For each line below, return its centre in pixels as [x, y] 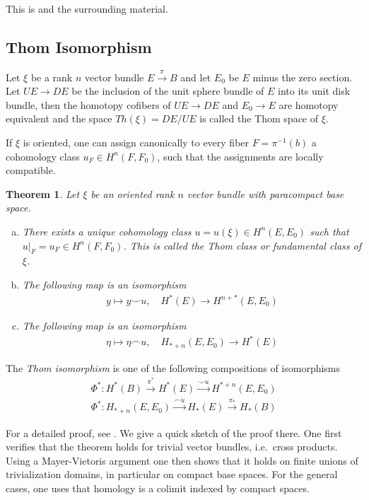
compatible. [31, 170]
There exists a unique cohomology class [107, 231]
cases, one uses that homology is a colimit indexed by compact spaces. [158, 488]
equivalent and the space [59, 118]
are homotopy [309, 104]
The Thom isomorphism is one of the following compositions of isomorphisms [173, 367]
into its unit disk [314, 91]
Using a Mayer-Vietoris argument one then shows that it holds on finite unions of [182, 460]
